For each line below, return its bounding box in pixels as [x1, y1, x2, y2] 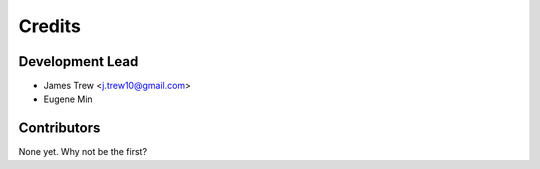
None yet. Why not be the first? [18, 146, 148, 158]
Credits [18, 15, 82, 37]
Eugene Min [43, 93, 94, 105]
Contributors [18, 120, 101, 137]
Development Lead [18, 53, 139, 70]
